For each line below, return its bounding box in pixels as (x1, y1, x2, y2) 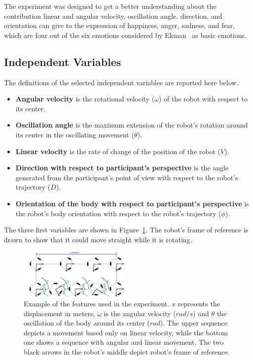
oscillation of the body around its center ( (24, 318, 150, 328)
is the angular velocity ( (104, 308, 176, 318)
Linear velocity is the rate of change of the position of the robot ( (15, 146, 220, 156)
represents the (178, 298, 220, 309)
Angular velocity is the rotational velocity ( (15, 94, 155, 104)
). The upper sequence (160, 318, 228, 328)
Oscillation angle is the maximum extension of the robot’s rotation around (15, 120, 248, 130)
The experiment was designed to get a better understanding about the (4, 1, 217, 11)
